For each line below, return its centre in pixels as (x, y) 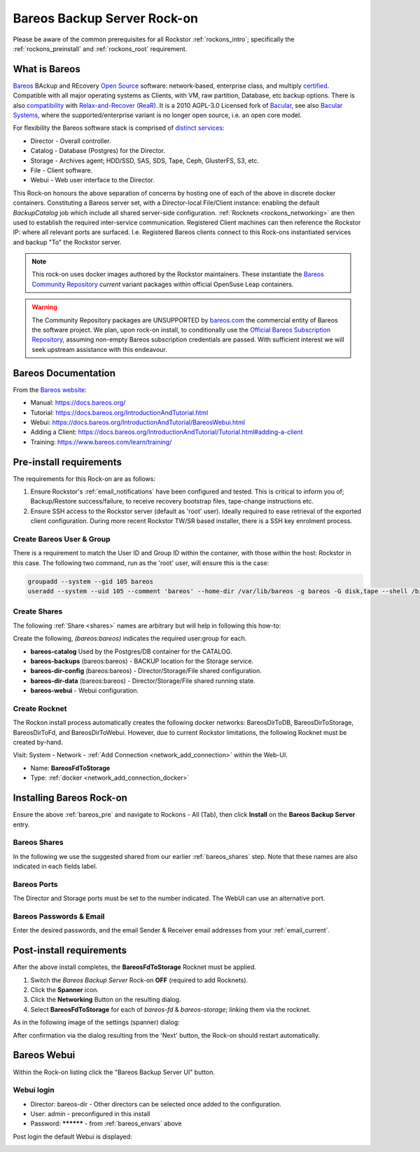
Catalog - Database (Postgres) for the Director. (98, 151)
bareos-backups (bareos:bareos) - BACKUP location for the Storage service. (142, 661)
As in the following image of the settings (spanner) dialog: (96, 1022)
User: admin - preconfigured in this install (90, 1114)
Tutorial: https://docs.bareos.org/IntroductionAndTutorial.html (119, 412)
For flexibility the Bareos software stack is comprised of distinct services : (119, 128)
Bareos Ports (35, 884)
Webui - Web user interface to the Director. (92, 180)
